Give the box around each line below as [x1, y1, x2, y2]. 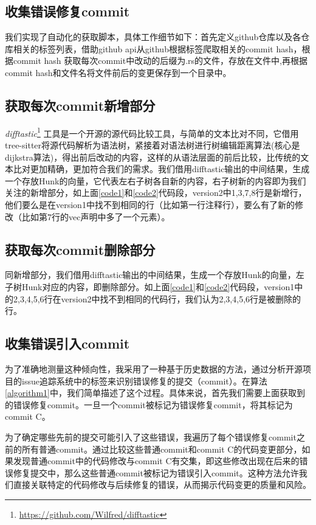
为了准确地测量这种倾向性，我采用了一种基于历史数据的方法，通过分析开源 [5, 362, 303, 375]
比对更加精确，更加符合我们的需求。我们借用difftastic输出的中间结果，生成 [13, 162, 310, 175]
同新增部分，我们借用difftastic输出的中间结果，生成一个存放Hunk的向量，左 [5, 268, 304, 281]
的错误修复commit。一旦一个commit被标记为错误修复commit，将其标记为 [5, 398, 293, 411]
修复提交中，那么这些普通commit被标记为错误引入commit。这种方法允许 [13, 466, 299, 479]
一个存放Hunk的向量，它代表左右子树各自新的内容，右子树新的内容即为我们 [5, 174, 306, 187]
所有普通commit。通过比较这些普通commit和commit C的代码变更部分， [21, 442, 302, 455]
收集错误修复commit [5, 2, 130, 21]
